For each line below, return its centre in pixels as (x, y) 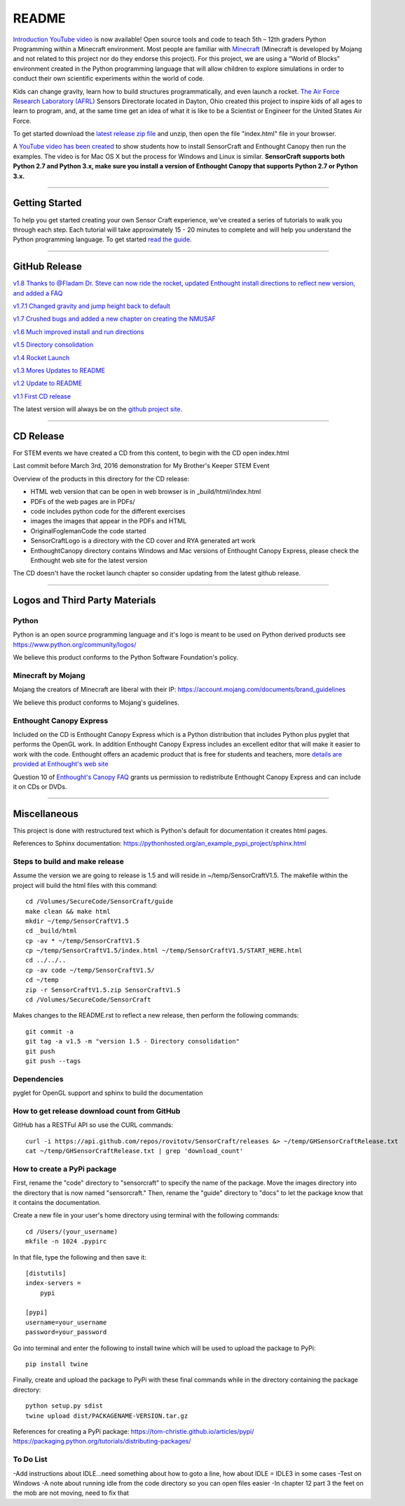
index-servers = (53, 1283)
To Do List (30, 1460)
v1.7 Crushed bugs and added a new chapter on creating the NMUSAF (115, 319)
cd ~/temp (42, 980)
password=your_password (66, 1332)
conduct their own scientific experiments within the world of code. (109, 79)
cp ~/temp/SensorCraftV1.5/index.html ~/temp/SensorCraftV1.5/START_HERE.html (164, 951)
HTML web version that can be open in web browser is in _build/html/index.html (146, 492)
